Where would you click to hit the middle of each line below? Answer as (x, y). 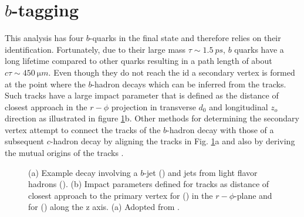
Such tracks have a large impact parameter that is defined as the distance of (142, 95)
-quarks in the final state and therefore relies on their (185, 38)
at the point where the (45, 84)
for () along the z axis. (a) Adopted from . (104, 207)
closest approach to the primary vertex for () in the (121, 195)
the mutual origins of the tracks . (64, 153)
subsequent (25, 141)
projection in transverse (153, 106)
